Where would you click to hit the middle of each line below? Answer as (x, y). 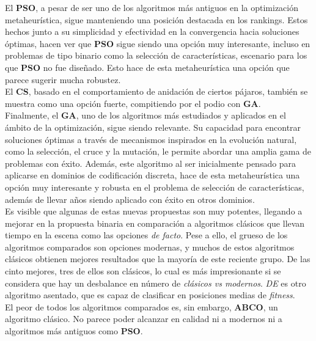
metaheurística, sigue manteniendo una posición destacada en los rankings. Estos (156, 19)
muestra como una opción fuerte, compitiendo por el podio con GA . (133, 103)
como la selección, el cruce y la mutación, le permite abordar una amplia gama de (158, 151)
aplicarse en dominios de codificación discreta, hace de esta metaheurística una (152, 175)
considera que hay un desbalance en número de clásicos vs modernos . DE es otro (156, 283)
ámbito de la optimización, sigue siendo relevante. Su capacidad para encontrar (153, 127)
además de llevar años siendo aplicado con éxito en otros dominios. (130, 199)
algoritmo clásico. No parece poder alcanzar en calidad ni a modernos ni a (144, 319)
